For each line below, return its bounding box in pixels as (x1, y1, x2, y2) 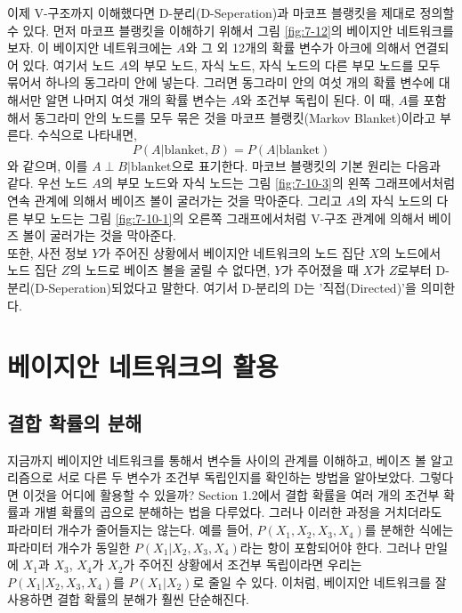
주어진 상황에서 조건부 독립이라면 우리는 (138, 555, 362, 574)
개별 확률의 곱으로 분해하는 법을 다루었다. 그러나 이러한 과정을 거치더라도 (34, 503, 442, 521)
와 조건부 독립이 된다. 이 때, (240, 90, 394, 109)
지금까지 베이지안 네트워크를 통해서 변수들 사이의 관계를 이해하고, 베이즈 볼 (7, 450, 426, 469)
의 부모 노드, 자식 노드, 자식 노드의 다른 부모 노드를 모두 (128, 55, 441, 74)
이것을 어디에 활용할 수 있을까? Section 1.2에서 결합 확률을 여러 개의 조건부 (22, 485, 440, 504)
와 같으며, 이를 (7, 156, 88, 174)
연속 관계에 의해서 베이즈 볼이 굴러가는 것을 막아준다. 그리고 (7, 190, 343, 209)
